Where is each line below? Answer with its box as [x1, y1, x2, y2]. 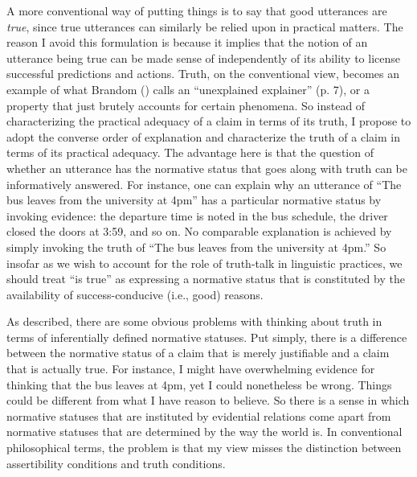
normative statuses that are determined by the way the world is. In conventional [6, 423, 403, 440]
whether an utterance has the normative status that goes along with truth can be [6, 159, 408, 176]
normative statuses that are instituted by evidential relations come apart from [6, 407, 391, 424]
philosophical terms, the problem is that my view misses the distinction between [6, 439, 402, 456]
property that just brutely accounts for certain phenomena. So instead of [6, 97, 366, 113]
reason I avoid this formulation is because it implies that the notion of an [6, 34, 368, 51]
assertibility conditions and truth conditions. [6, 454, 226, 471]
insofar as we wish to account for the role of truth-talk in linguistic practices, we [6, 254, 403, 271]
